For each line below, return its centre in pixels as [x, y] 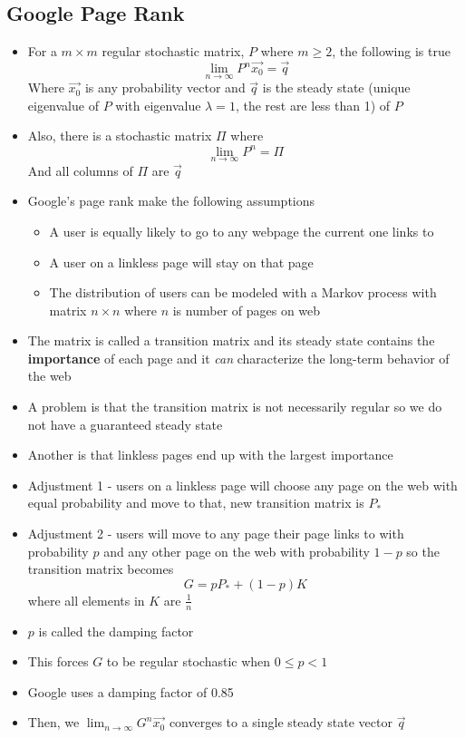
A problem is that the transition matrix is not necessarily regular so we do [235, 407]
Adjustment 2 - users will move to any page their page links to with [216, 534]
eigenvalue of [63, 105]
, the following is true [391, 51]
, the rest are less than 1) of [313, 105]
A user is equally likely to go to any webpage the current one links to [242, 231]
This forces [58, 661]
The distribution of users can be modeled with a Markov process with [243, 292]
